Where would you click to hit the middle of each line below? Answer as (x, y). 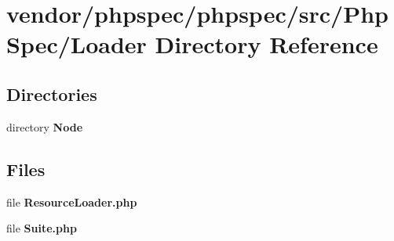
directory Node (45, 126)
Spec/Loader (77, 44)
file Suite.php (42, 228)
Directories (52, 94)
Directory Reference (266, 44)
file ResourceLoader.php (72, 201)
